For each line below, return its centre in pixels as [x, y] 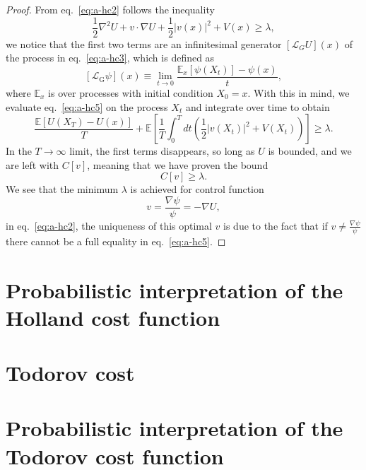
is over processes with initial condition [131, 92]
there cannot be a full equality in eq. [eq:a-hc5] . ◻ [116, 241]
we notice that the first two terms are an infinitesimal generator [144, 43]
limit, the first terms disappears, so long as [162, 151]
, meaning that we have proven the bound [178, 164]
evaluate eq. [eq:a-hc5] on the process [87, 106]
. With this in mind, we [299, 92]
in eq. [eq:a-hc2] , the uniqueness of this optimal [109, 225]
